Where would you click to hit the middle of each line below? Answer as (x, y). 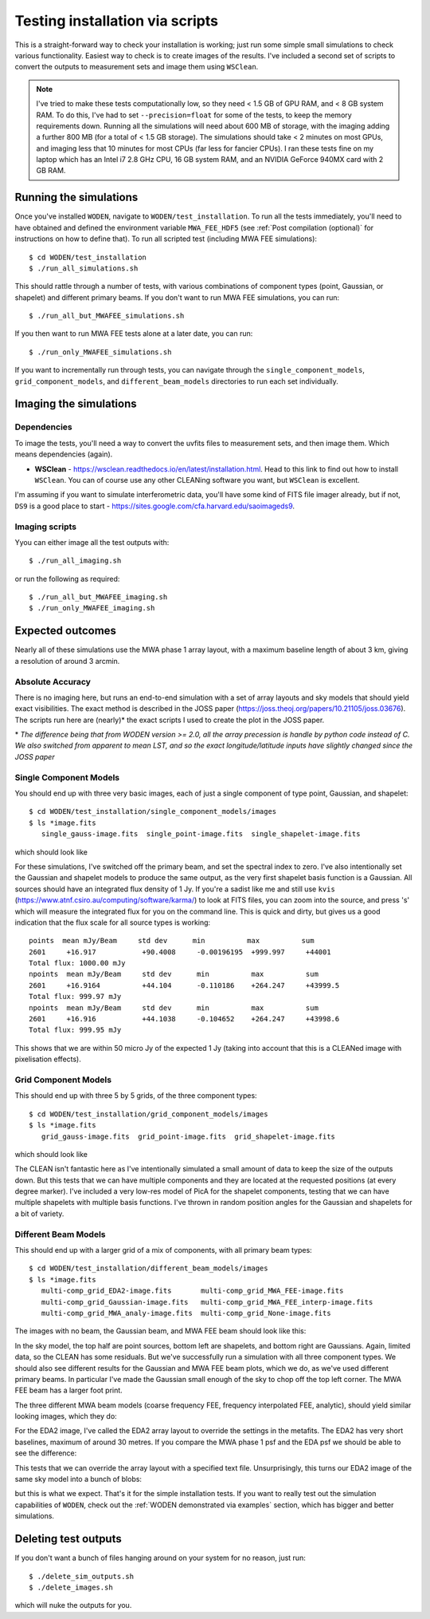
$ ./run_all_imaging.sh (75, 561)
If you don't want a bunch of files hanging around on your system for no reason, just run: (160, 1558)
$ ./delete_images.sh (71, 1587)
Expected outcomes (66, 631)
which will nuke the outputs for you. (73, 1605)
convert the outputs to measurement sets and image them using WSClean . (137, 67)
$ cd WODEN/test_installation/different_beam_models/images (149, 1268)
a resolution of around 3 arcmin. (67, 661)
